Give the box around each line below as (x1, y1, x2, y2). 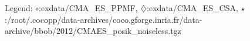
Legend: (5, 2, 33, 13)
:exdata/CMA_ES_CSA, (147, 2, 238, 13)
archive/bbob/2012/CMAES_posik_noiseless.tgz (5, 25, 181, 37)
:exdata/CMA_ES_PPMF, (39, 2, 138, 13)
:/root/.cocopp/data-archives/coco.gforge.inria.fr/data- (5, 13, 202, 25)
